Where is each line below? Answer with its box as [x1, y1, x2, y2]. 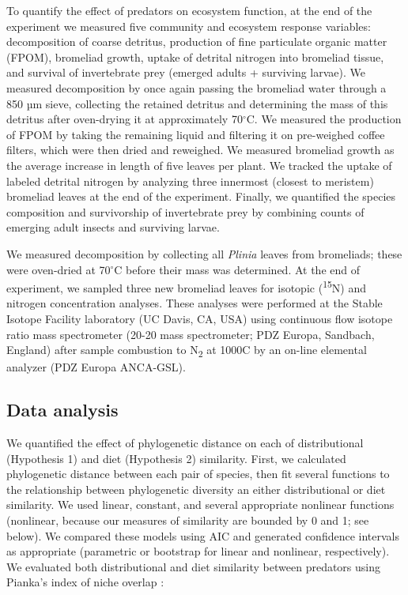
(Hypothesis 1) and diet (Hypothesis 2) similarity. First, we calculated [6, 450, 346, 466]
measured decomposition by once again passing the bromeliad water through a [6, 79, 387, 96]
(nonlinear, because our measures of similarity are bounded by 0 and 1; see [6, 512, 369, 529]
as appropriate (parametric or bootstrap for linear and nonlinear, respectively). [6, 543, 390, 559]
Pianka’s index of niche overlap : [6, 574, 164, 590]
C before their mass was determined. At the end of [114, 261, 360, 277]
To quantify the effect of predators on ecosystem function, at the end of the [6, 2, 372, 18]
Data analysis [6, 397, 119, 422]
